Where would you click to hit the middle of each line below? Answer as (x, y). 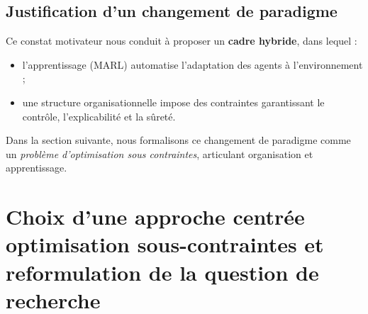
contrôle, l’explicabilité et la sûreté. (99, 116)
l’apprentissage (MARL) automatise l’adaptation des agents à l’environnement (193, 64)
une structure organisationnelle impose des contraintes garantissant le (173, 102)
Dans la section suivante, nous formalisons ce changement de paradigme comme (178, 140)
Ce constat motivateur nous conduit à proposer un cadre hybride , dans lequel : (182, 41)
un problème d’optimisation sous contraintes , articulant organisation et (160, 153)
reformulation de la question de (162, 272)
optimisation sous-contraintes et (165, 244)
